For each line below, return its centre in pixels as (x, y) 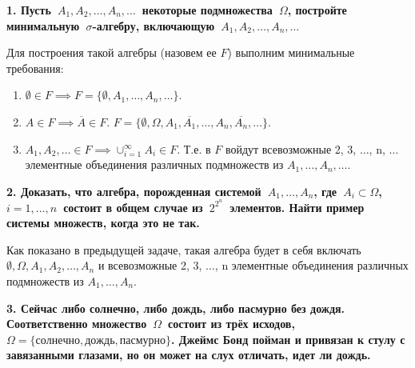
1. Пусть (29, 10)
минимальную (43, 25)
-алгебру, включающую (154, 25)
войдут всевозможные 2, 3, (291, 148)
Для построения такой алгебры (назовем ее (112, 52)
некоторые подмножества (207, 10)
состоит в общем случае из (133, 207)
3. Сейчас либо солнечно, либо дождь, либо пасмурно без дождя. (176, 308)
